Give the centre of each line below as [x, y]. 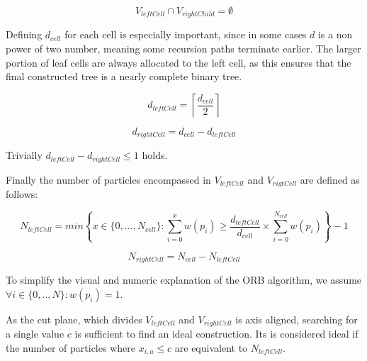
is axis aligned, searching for [297, 319]
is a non [335, 34]
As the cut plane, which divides [74, 319]
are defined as [330, 179]
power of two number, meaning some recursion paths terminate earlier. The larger [183, 49]
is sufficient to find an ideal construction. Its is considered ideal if [216, 334]
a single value [35, 334]
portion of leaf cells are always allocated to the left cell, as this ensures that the [179, 62]
